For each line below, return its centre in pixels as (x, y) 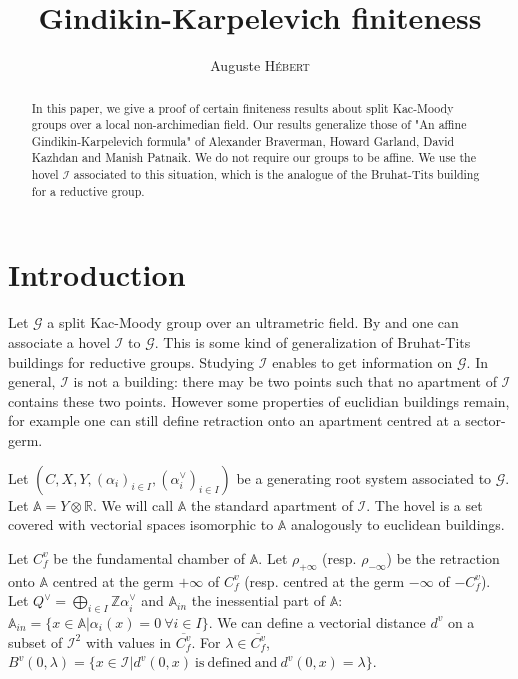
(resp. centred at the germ (324, 580)
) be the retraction (443, 557)
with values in (128, 641)
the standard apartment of (271, 504)
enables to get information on (362, 361)
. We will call (133, 504)
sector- (485, 420)
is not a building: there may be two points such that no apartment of (285, 381)
